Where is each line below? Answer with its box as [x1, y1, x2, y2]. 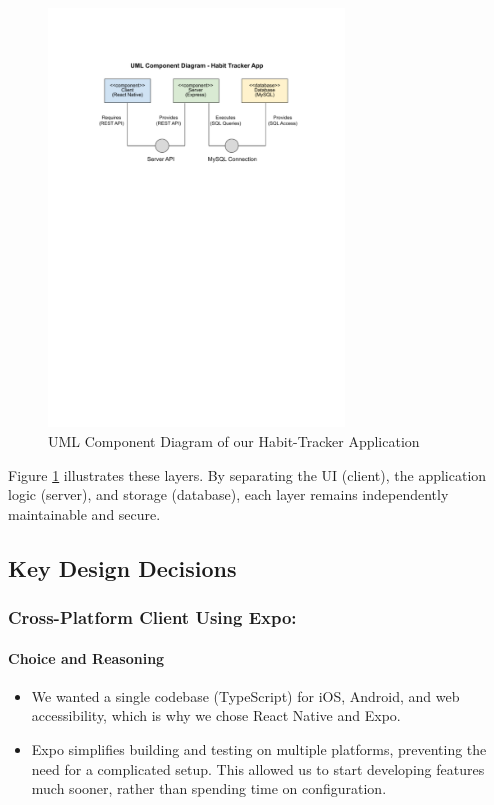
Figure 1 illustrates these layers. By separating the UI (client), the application [8, 464, 487, 485]
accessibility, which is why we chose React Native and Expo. [31, 705, 401, 726]
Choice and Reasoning [8, 647, 165, 668]
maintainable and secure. [8, 503, 161, 524]
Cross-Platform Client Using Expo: [8, 605, 297, 630]
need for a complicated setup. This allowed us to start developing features [31, 758, 485, 779]
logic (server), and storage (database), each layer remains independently [8, 484, 449, 505]
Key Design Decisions [8, 552, 237, 583]
